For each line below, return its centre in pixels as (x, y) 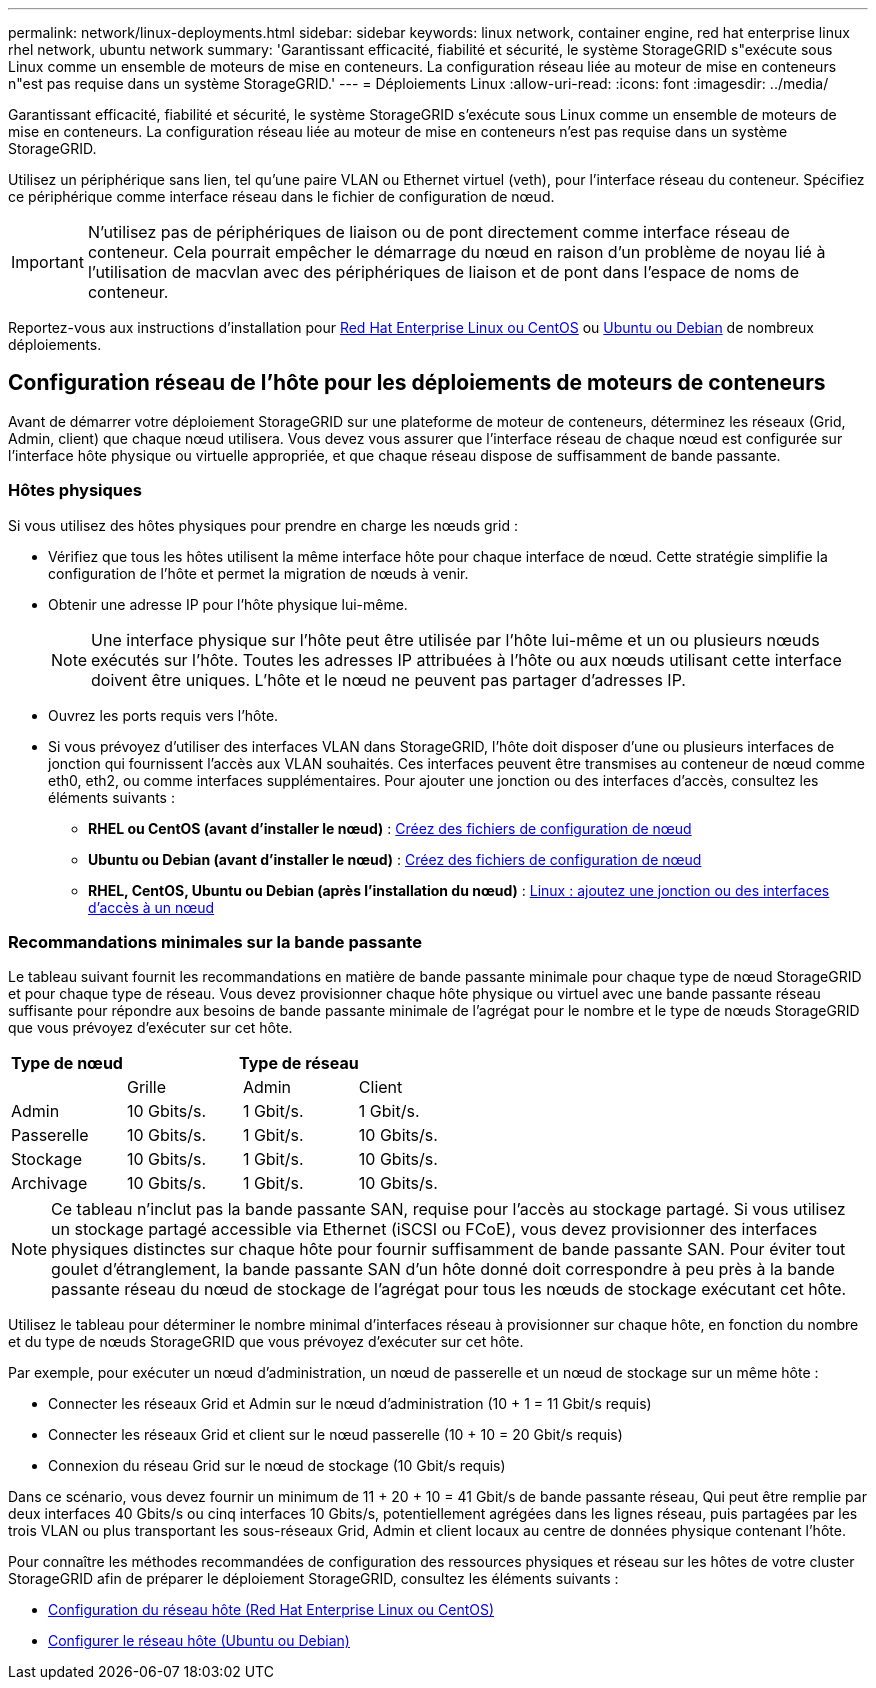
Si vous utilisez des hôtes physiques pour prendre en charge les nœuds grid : (263, 525)
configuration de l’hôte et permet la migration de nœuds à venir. (258, 573)
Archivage (49, 1183)
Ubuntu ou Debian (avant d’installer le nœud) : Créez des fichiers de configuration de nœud (395, 859)
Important (47, 262)
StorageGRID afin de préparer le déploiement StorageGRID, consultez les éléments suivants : (313, 1579)
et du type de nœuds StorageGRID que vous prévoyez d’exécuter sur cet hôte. (266, 1342)
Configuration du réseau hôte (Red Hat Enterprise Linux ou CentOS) (271, 1610)
